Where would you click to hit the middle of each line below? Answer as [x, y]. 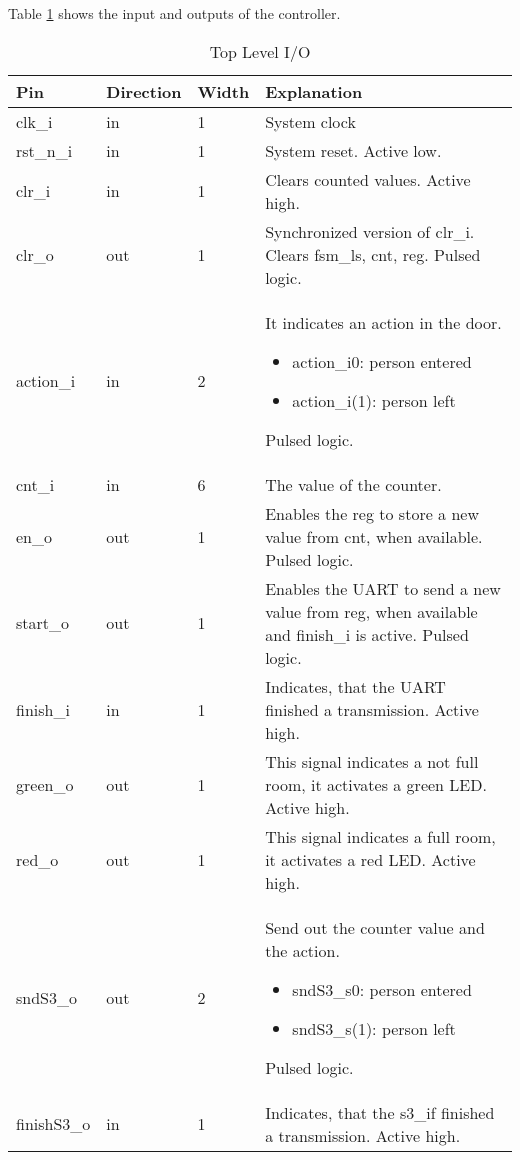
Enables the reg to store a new [372, 513]
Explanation [314, 91]
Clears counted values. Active [368, 179]
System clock [310, 121]
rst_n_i [44, 150]
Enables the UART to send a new [383, 588]
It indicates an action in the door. [383, 322]
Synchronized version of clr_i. [370, 231]
